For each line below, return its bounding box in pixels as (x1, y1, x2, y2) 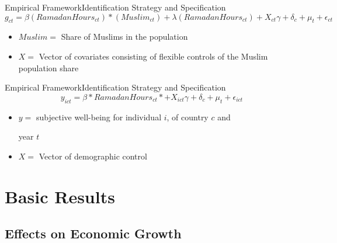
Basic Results (5, 184, 115, 208)
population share (18, 61, 79, 74)
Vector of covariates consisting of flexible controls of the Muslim (39, 50, 268, 62)
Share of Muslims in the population (61, 30, 188, 43)
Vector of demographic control (39, 150, 147, 162)
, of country (166, 110, 209, 123)
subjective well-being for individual (36, 110, 162, 123)
